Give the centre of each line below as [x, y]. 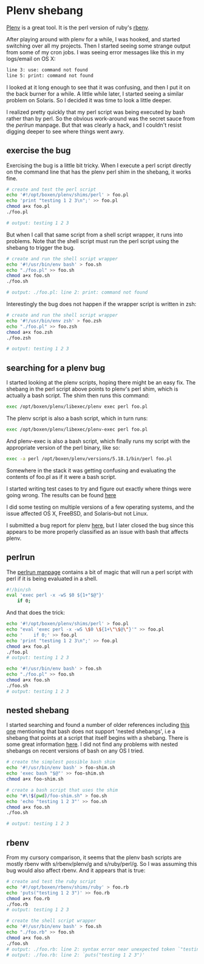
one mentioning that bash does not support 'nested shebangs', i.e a [91, 731]
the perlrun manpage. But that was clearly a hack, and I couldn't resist [94, 125]
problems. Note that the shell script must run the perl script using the [93, 241]
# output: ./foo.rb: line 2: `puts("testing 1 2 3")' [76, 955]
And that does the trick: [36, 612]
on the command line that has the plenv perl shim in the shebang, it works [99, 172]
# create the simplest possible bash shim [61, 762]
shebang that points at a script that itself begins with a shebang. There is [97, 738]
